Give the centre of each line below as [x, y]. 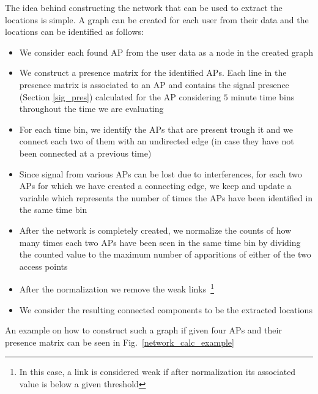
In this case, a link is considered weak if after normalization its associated [157, 372]
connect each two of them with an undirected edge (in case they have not [157, 141]
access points [43, 266]
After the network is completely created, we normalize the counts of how [155, 230]
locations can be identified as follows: [74, 32]
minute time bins [263, 96]
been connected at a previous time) [85, 153]
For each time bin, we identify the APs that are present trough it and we [156, 129]
